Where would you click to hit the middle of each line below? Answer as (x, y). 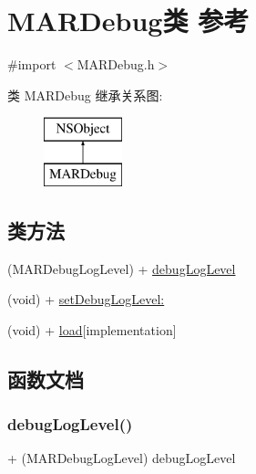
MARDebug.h (116, 64)
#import (32, 64)
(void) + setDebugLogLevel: (86, 299)
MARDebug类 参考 (128, 21)
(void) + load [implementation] (92, 329)
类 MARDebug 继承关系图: (85, 95)
